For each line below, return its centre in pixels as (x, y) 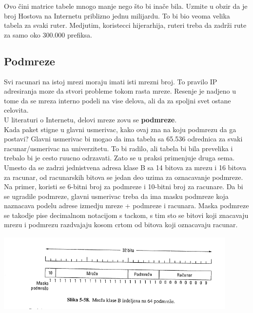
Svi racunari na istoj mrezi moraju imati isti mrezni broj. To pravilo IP (111, 81)
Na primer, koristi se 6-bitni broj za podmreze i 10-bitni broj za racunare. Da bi (124, 186)
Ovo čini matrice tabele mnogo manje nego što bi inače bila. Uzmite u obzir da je (126, 6)
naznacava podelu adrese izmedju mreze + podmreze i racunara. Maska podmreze (126, 205)
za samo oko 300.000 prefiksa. (48, 34)
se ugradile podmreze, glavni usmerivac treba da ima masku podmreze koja (116, 196)
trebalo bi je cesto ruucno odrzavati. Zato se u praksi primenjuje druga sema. (119, 158)
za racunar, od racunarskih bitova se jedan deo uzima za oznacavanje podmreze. (124, 177)
